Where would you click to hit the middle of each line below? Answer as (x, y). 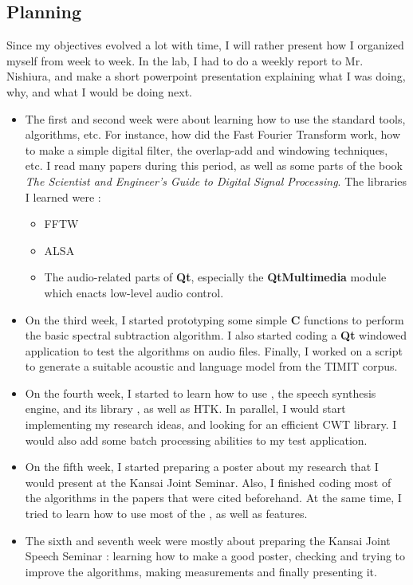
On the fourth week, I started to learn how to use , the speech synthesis (201, 393)
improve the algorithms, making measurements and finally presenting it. (201, 571)
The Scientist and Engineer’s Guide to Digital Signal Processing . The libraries (216, 181)
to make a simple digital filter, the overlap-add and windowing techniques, (206, 149)
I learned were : (63, 196)
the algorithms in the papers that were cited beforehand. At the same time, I (213, 498)
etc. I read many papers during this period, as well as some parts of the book (214, 165)
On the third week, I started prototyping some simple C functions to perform (214, 319)
